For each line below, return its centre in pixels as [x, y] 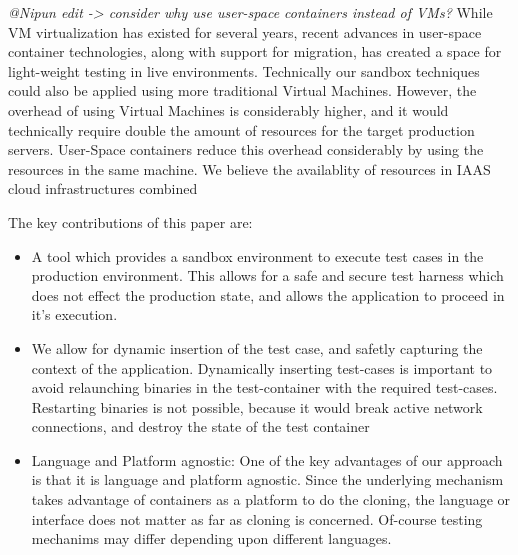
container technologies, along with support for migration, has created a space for [255, 51]
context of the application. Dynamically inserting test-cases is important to [262, 367]
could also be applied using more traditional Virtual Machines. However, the [242, 90]
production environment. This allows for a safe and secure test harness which [267, 275]
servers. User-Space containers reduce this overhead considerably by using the [246, 149]
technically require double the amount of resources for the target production [241, 129]
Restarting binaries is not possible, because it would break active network [257, 406]
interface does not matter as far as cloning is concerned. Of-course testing [257, 518]
